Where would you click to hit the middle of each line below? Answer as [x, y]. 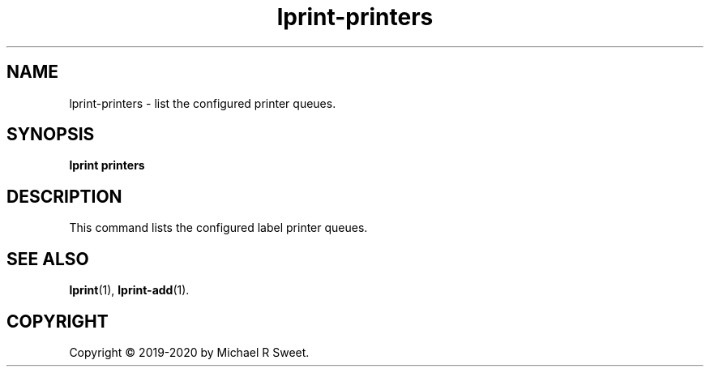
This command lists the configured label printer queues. [218, 228]
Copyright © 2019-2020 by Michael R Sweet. [189, 352]
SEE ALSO [48, 259]
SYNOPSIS [51, 135]
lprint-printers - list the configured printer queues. [203, 103]
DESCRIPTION [64, 196]
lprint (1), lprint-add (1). [129, 290]
